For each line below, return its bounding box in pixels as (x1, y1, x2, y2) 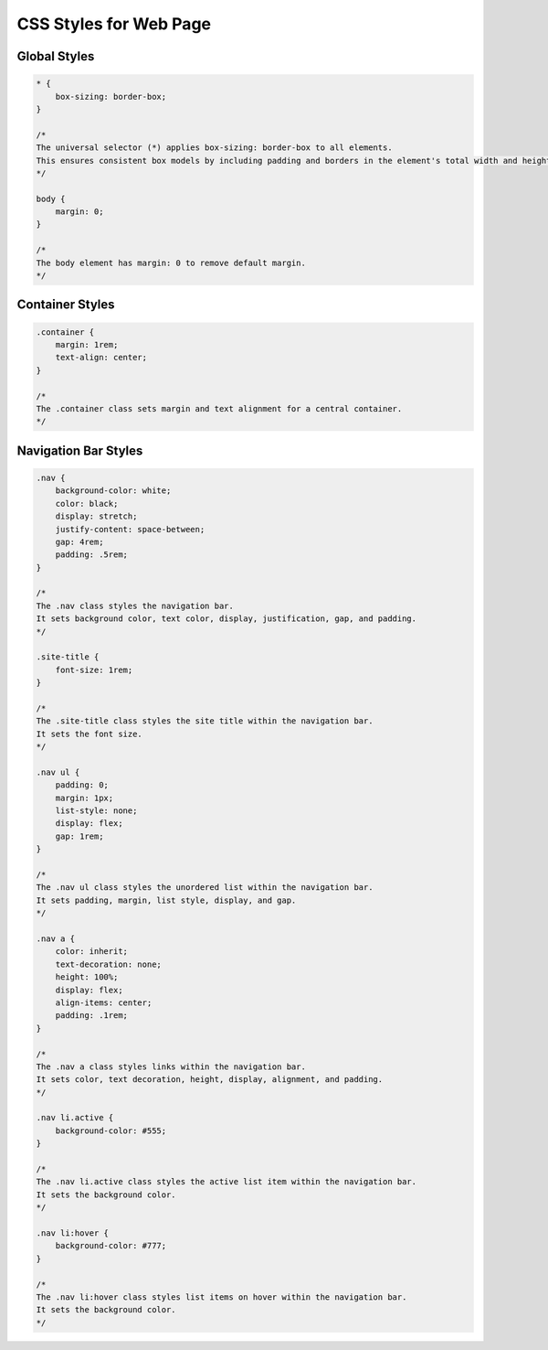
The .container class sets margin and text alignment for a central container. (36, 403, 403, 413)
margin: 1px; (55, 792, 114, 803)
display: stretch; (55, 511, 138, 521)
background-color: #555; (55, 1125, 167, 1136)
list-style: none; (55, 806, 138, 816)
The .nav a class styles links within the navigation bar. (36, 1061, 306, 1072)
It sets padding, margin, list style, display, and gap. (36, 895, 297, 905)
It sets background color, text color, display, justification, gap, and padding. (36, 614, 417, 624)
